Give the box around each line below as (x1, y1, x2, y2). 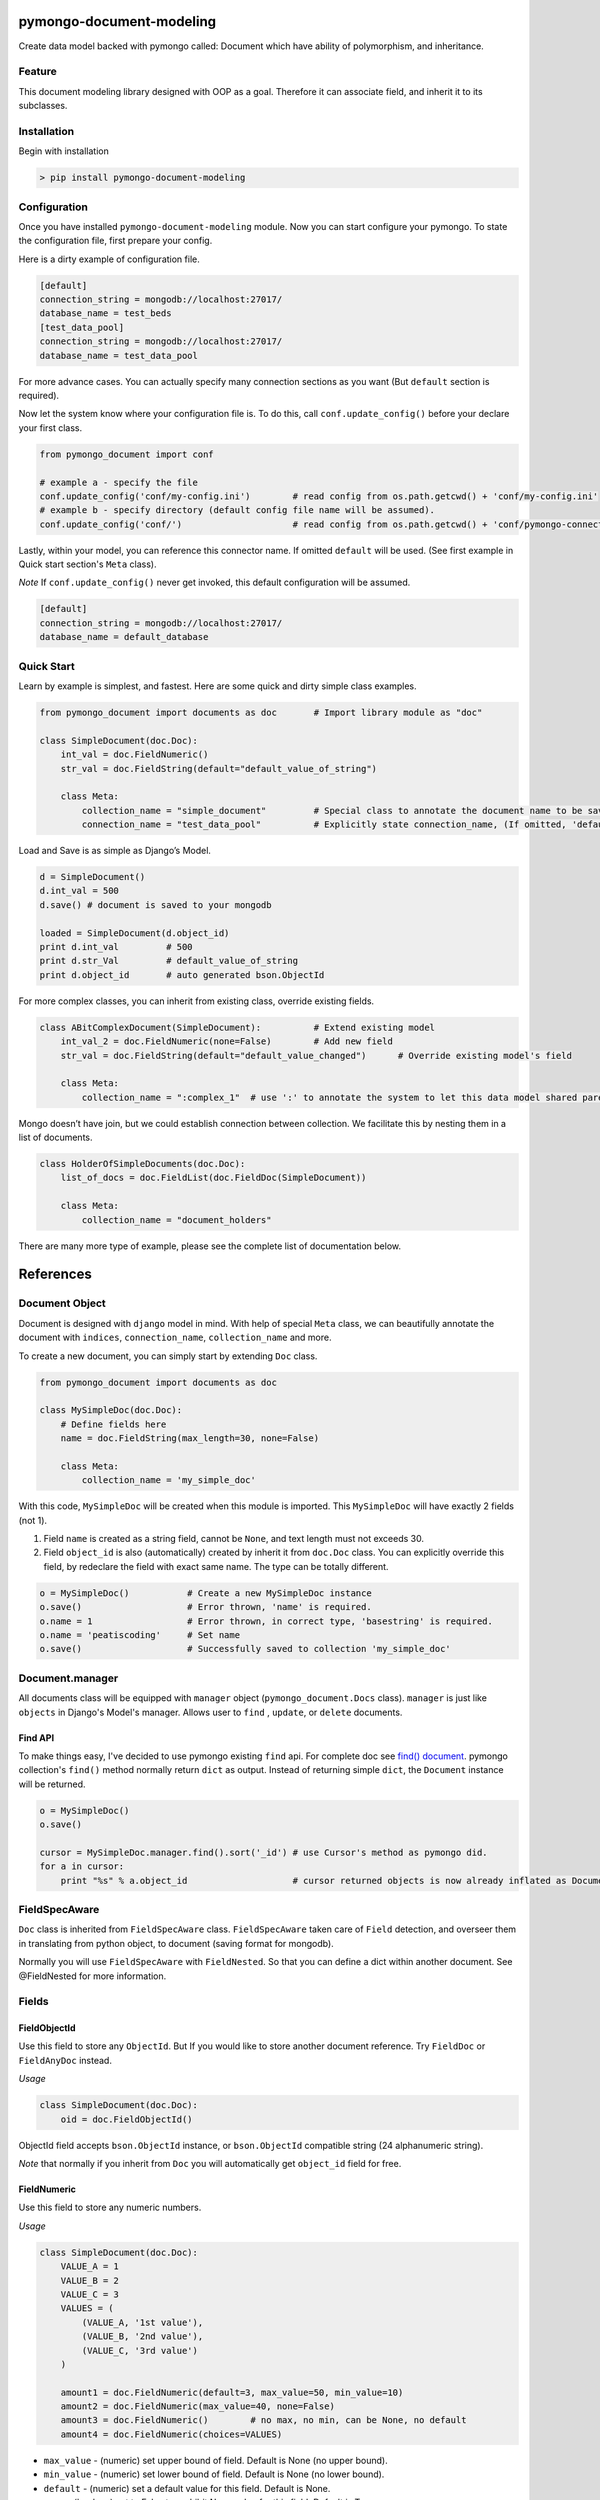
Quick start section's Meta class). (18, 558, 157, 570)
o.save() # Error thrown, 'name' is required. (39, 1601, 372, 1613)
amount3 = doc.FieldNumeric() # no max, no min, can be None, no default (60, 2415, 467, 2426)
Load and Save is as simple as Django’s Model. (18, 845, 212, 857)
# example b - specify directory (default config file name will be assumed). (39, 505, 435, 516)
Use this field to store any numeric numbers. (18, 2201, 202, 2214)
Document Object (18, 1296, 107, 1310)
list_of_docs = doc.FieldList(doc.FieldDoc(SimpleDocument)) (60, 1172, 367, 1184)
